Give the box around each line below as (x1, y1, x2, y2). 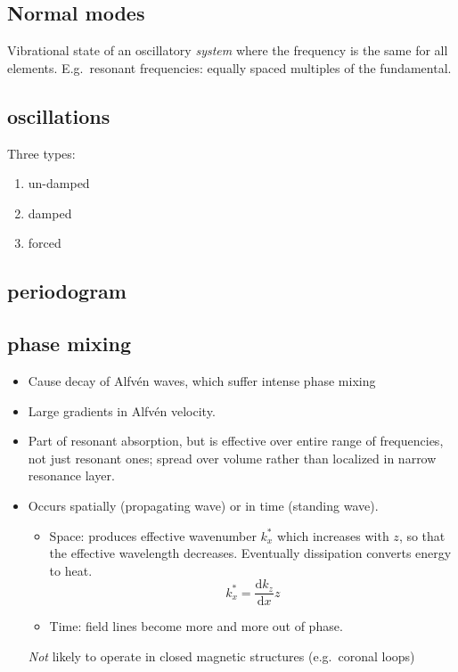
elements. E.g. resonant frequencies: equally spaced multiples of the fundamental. (7, 58, 452, 77)
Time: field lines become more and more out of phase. (49, 617, 343, 635)
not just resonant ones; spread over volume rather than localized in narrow (28, 448, 437, 467)
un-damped (28, 174, 90, 193)
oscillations (7, 102, 110, 129)
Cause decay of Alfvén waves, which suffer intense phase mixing (28, 371, 376, 389)
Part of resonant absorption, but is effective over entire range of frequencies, (28, 431, 444, 450)
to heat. (49, 561, 93, 579)
